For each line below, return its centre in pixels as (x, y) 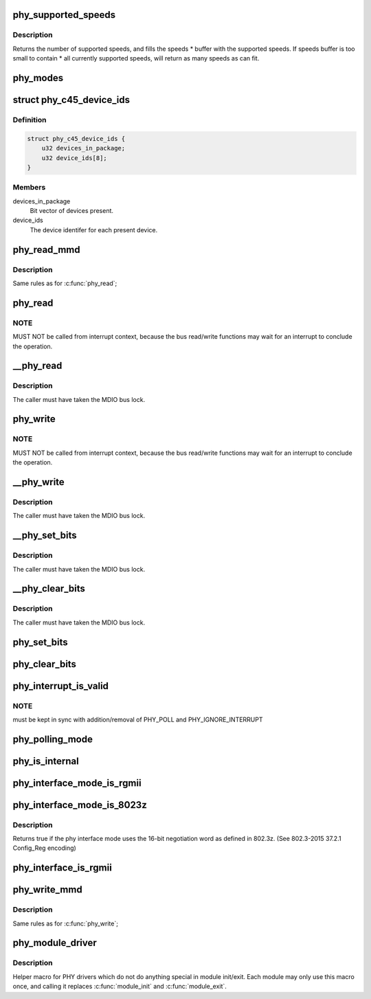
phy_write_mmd (47, 890)
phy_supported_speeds (64, 15)
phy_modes (38, 78)
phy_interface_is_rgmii (63, 868)
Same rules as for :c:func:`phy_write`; (65, 923)
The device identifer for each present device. (94, 229)
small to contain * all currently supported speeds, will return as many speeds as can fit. (136, 58)
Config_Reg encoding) (45, 848)
